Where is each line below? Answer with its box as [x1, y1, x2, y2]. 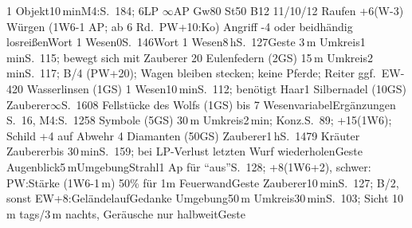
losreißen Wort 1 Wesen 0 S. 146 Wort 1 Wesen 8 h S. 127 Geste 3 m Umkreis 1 [6, 33, 366, 50]
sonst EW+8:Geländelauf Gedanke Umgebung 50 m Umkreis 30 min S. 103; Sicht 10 [6, 190, 404, 206]
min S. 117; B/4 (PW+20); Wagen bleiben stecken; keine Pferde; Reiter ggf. [6, 65, 376, 81]
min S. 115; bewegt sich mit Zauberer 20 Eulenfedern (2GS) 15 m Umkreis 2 [6, 49, 373, 65]
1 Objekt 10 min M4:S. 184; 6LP [6, 2, 159, 18]
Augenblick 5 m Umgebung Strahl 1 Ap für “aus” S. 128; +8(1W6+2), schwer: [6, 158, 371, 175]
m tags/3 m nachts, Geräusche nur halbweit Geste [6, 205, 245, 222]
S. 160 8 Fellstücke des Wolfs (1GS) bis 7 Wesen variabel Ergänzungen [61, 96, 396, 112]
